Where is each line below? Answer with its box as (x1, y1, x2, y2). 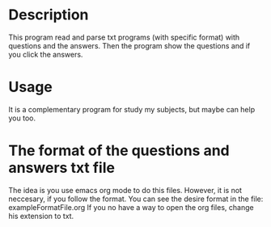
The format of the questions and (8, 141, 230, 160)
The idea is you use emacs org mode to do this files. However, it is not (8, 185, 243, 195)
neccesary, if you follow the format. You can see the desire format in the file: (8, 194, 264, 204)
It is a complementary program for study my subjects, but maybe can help (8, 104, 256, 114)
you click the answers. (8, 49, 83, 59)
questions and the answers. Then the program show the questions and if (8, 40, 251, 50)
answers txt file (8, 159, 116, 177)
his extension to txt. (8, 211, 74, 221)
